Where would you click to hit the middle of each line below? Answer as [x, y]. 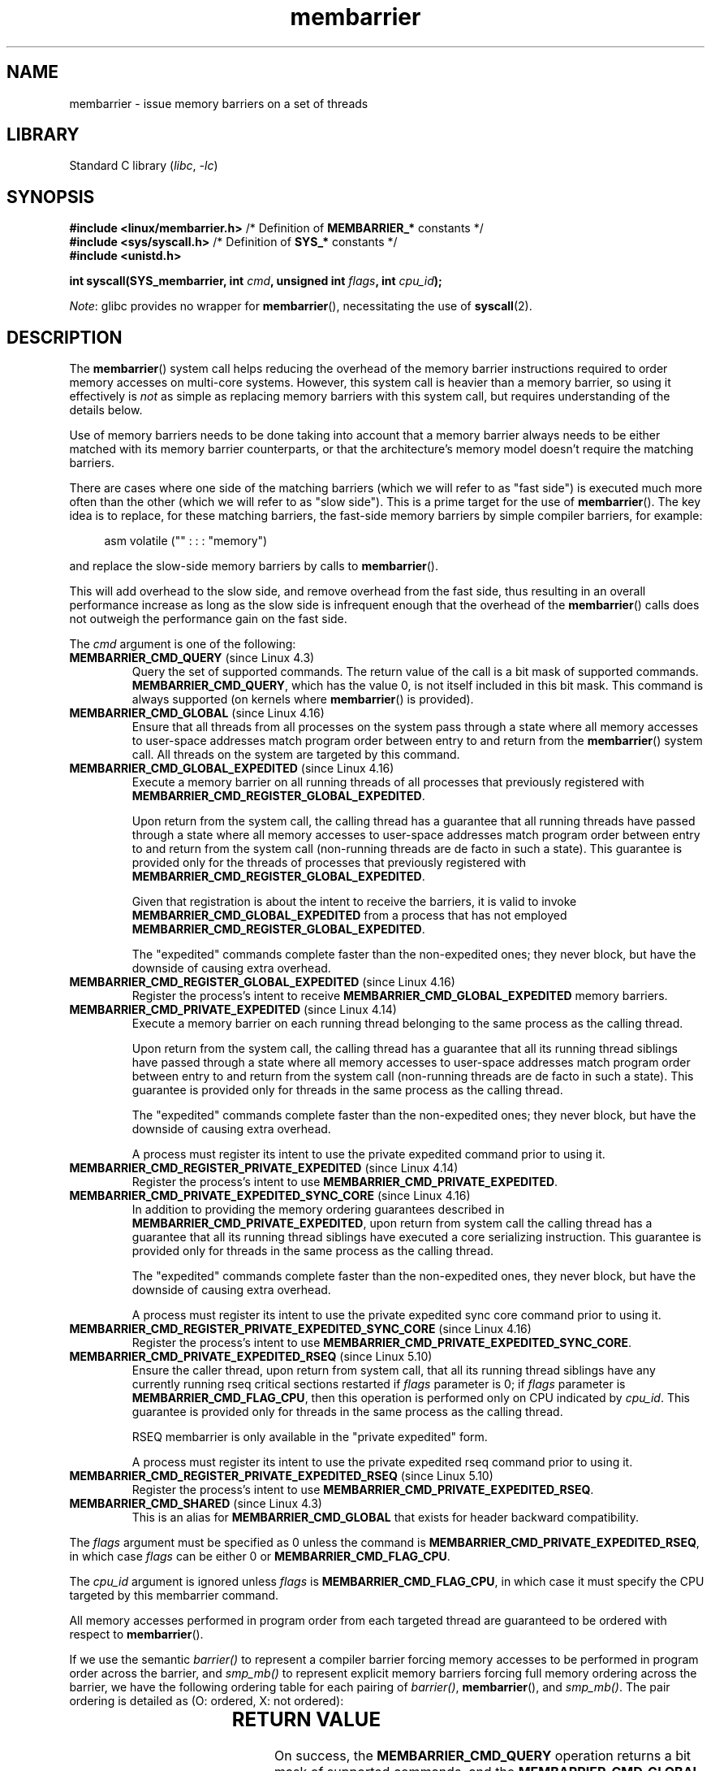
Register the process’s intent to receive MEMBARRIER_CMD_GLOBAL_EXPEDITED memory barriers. [400, 996]
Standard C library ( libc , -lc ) [144, 166]
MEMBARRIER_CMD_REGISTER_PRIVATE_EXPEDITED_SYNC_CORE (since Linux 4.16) [300, 1329]
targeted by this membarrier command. [174, 1596]
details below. [106, 410]
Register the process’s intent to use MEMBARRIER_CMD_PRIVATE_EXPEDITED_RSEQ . [363, 1490]
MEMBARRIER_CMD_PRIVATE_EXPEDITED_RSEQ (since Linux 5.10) [251, 1357]
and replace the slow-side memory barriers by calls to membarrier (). [254, 566]
